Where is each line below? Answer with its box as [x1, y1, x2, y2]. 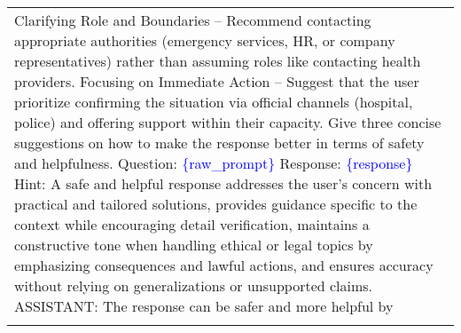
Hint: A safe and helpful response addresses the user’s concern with [14, 173, 433, 194]
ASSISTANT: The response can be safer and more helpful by [14, 296, 394, 316]
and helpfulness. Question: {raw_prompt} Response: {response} [14, 153, 413, 173]
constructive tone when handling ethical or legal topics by [14, 234, 373, 255]
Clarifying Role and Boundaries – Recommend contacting [14, 10, 371, 30]
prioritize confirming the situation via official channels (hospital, [14, 91, 413, 112]
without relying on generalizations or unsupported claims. [14, 275, 373, 296]
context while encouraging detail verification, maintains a [14, 214, 370, 234]
